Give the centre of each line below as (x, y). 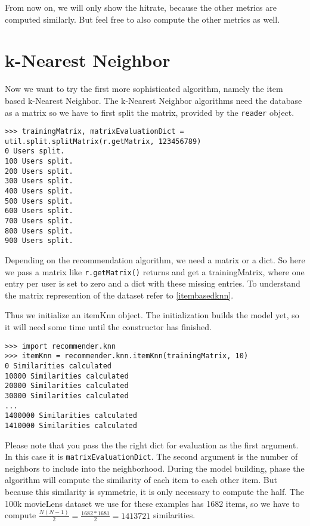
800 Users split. (39, 231)
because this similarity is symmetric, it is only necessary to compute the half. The (154, 491)
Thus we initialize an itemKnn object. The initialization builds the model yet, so (152, 315)
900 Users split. (39, 241)
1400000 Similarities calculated (71, 416)
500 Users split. (39, 201)
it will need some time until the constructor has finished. (108, 327)
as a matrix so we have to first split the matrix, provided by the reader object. (150, 112)
